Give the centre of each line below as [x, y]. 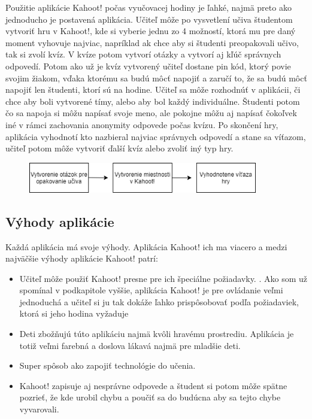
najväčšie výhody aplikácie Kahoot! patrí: [82, 258]
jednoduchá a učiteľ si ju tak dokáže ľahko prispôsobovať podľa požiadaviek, [159, 301]
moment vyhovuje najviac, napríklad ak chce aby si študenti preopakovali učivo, [152, 42]
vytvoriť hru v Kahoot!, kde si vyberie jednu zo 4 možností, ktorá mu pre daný [151, 31]
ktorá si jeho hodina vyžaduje [74, 313]
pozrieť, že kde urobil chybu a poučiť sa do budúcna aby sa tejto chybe [150, 397]
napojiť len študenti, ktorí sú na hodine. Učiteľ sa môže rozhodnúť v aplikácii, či [153, 89]
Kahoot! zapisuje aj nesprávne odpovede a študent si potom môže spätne [153, 385]
